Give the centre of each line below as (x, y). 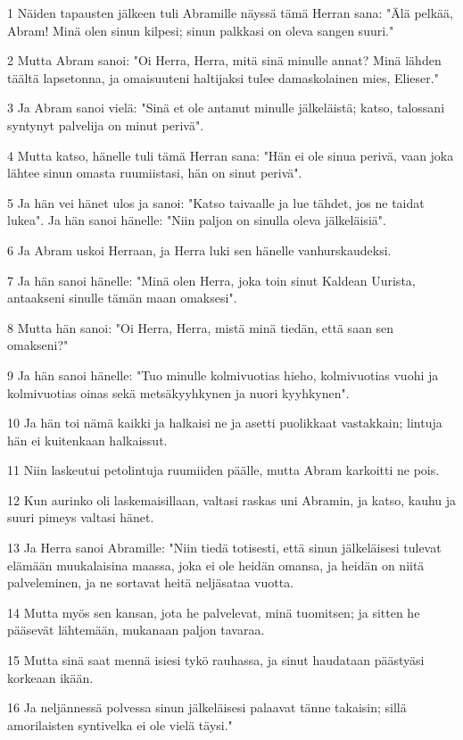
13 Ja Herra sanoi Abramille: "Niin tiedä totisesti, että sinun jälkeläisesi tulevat (224, 548)
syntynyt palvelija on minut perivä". (106, 125)
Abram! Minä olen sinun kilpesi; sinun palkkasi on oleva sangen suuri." (201, 30)
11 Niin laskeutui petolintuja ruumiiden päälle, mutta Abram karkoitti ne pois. (223, 470)
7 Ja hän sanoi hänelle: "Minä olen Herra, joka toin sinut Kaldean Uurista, (211, 280)
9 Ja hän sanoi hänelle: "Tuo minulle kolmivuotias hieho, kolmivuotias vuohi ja (223, 374)
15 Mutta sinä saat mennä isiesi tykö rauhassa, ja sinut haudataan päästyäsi (216, 660)
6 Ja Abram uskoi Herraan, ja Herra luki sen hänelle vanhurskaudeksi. (199, 249)
